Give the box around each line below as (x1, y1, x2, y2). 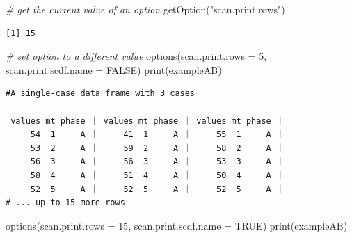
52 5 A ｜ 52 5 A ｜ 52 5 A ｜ (30, 184, 285, 194)
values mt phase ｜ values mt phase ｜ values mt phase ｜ (10, 116, 285, 126)
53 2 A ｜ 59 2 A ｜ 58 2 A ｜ (30, 143, 285, 153)
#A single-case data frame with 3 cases (6, 88, 195, 99)
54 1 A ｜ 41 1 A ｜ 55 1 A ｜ (30, 129, 285, 140)
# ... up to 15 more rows (6, 198, 125, 208)
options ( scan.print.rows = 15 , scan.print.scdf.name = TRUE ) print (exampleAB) (6, 218, 348, 232)
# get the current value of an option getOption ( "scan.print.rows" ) (6, 2, 285, 16)
